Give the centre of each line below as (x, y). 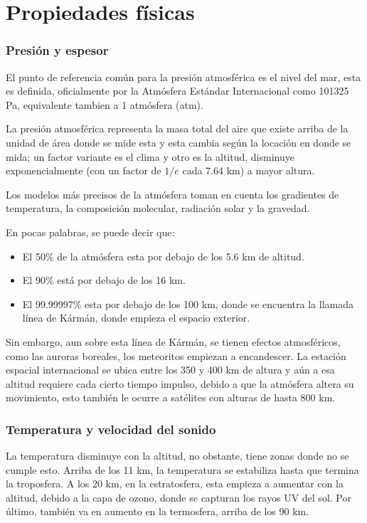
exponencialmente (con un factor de (84, 170)
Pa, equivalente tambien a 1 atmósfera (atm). (105, 104)
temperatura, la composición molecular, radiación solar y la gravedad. (158, 208)
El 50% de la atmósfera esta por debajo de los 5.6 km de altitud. (163, 256)
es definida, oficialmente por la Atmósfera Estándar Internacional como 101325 (177, 91)
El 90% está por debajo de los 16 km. (104, 280)
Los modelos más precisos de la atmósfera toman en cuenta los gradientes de (172, 194)
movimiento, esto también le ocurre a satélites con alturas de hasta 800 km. (171, 397)
